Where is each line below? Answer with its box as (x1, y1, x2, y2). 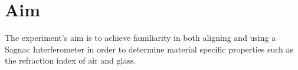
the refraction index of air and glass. (5, 54, 136, 66)
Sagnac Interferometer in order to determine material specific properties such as (5, 43, 294, 55)
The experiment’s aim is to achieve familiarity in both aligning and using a (5, 32, 276, 44)
